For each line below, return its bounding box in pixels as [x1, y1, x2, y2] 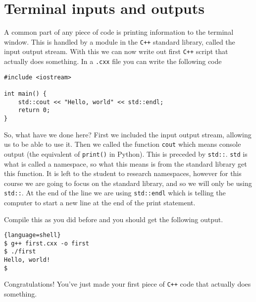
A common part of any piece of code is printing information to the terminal [4, 27, 234, 37]
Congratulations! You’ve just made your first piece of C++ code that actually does [4, 279, 251, 289]
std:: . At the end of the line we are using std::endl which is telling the [4, 187, 226, 198]
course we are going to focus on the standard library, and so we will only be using [4, 178, 252, 188]
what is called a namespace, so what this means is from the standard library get [4, 158, 247, 169]
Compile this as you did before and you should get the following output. [4, 214, 223, 224]
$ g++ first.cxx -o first [4, 240, 89, 247]
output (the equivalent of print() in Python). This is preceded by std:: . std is [4, 148, 248, 159]
